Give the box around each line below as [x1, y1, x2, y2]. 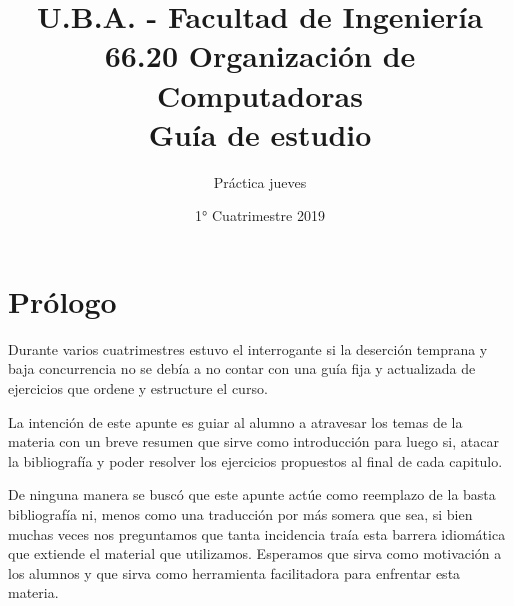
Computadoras [157, 74, 363, 115]
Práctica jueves [213, 171, 307, 192]
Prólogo [8, 280, 117, 321]
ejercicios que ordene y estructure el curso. [8, 378, 268, 398]
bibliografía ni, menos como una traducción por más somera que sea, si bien [8, 503, 473, 524]
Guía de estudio [148, 113, 372, 154]
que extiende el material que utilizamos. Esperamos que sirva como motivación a [8, 543, 502, 564]
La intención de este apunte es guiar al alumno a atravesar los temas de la [8, 411, 463, 432]
